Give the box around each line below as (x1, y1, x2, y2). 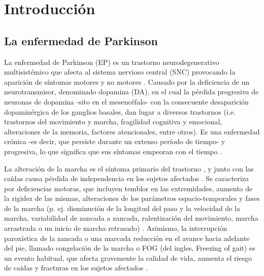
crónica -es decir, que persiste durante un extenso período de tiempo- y (4, 136, 225, 147)
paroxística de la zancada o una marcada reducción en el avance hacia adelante (4, 232, 250, 243)
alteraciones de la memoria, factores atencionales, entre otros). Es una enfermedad (4, 126, 260, 136)
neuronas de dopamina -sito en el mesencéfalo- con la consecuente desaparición (4, 96, 249, 107)
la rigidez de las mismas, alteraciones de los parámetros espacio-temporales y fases (4, 193, 260, 203)
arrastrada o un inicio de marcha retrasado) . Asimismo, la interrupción (4, 223, 227, 233)
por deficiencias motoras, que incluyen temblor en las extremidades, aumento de (4, 183, 253, 193)
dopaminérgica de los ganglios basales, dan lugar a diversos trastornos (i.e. (4, 106, 236, 117)
